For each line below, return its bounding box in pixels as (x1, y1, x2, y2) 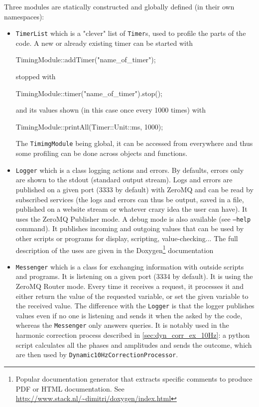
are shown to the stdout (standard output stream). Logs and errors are (15, 174, 233, 185)
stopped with (15, 71, 56, 82)
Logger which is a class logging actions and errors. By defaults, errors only (15, 164, 244, 175)
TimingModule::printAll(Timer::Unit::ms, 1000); (15, 121, 163, 132)
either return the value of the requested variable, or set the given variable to (15, 290, 249, 301)
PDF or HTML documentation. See (15, 383, 125, 394)
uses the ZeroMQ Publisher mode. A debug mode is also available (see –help (15, 213, 251, 224)
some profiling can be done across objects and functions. (15, 148, 188, 158)
